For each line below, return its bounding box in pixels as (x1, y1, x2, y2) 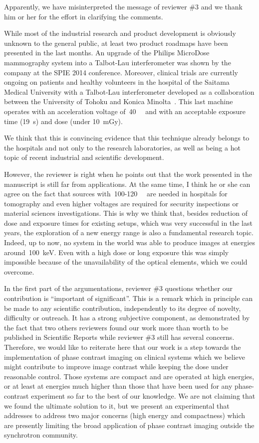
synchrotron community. (4, 430, 78, 440)
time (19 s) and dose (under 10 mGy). (4, 116, 123, 126)
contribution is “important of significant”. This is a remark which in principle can (4, 293, 253, 303)
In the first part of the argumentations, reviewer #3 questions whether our (4, 283, 233, 294)
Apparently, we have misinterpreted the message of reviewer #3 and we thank (4, 1, 243, 11)
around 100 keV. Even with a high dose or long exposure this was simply (4, 247, 229, 257)
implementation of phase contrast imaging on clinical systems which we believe (4, 351, 245, 362)
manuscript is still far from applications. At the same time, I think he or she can (4, 178, 251, 189)
